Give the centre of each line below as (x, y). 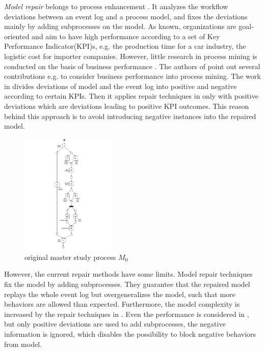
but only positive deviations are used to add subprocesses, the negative (115, 324)
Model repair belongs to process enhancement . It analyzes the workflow (116, 6)
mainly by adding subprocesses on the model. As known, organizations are (120, 26)
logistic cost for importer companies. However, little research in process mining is (131, 56)
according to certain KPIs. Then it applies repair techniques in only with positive (131, 96)
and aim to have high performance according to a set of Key (126, 36)
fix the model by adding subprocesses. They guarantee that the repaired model (127, 284)
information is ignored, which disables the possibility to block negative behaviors (130, 334)
